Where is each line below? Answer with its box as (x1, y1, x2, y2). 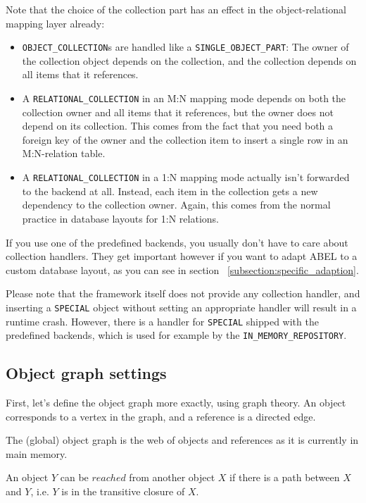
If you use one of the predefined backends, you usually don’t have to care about (6, 235, 348, 249)
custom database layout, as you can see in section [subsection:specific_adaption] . (6, 262, 359, 277)
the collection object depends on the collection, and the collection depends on (22, 53, 357, 68)
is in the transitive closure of (61, 484, 185, 499)
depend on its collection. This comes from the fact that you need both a (22, 118, 334, 133)
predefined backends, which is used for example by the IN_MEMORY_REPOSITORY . (6, 328, 347, 342)
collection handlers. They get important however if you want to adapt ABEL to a (6, 249, 358, 263)
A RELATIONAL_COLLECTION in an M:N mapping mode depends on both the (22, 91, 346, 106)
